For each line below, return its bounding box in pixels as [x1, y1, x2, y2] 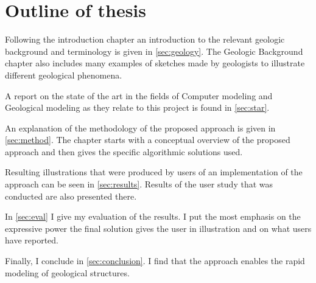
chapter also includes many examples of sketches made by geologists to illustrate [5, 57, 305, 69]
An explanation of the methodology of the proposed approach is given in [5, 121, 276, 134]
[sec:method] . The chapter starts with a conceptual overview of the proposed [5, 133, 290, 146]
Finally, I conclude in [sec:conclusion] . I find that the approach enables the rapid [5, 254, 305, 267]
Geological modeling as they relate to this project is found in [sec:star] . [5, 101, 270, 114]
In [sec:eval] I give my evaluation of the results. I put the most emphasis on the [5, 210, 301, 223]
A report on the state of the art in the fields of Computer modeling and [5, 89, 273, 102]
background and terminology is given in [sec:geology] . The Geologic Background [5, 44, 303, 57]
